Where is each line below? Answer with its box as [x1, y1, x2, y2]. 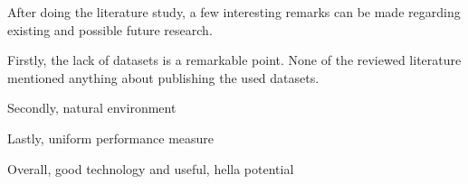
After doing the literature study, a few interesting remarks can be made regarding [7, 3, 461, 21]
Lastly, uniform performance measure [7, 128, 215, 147]
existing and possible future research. [7, 20, 213, 39]
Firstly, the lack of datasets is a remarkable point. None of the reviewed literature [7, 51, 462, 69]
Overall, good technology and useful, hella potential [7, 159, 294, 178]
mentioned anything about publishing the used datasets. [7, 68, 320, 87]
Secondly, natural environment [7, 98, 177, 117]
